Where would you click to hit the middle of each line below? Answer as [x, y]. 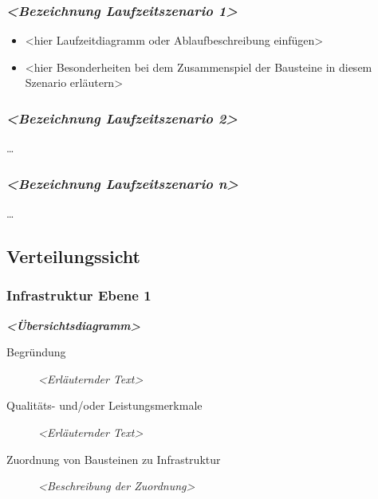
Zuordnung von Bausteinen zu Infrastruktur [114, 459]
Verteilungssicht [73, 256]
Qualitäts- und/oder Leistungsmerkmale [104, 405]
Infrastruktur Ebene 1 [79, 295]
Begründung [36, 352]
